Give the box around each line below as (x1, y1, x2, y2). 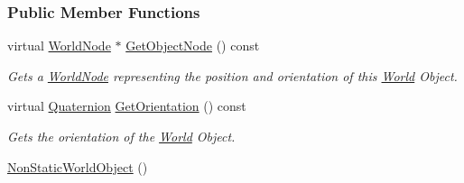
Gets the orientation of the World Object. (7, 127, 236, 145)
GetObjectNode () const (125, 36, 260, 55)
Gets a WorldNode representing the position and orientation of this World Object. (7, 66, 458, 85)
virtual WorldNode (7, 36, 111, 55)
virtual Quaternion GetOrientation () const (7, 96, 246, 115)
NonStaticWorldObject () (7, 157, 148, 176)
